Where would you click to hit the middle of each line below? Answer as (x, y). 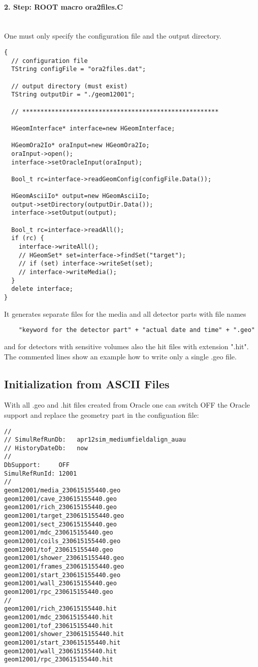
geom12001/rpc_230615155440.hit (59, 660)
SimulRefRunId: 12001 (41, 473)
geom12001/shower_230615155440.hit (64, 634)
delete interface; (42, 289)
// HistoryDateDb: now (46, 448)
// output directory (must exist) (70, 86)
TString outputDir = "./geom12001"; (73, 95)
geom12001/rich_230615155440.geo (60, 507)
